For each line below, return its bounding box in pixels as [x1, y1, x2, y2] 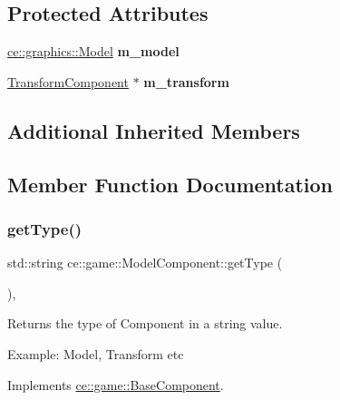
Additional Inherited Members [7, 116, 300, 144]
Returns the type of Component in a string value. [7, 314, 283, 333]
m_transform [143, 72, 229, 91]
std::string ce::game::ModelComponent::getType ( [7, 253, 283, 272]
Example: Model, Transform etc [7, 344, 184, 363]
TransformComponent [7, 72, 129, 91]
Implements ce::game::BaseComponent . [7, 375, 224, 394]
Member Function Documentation [7, 170, 334, 198]
